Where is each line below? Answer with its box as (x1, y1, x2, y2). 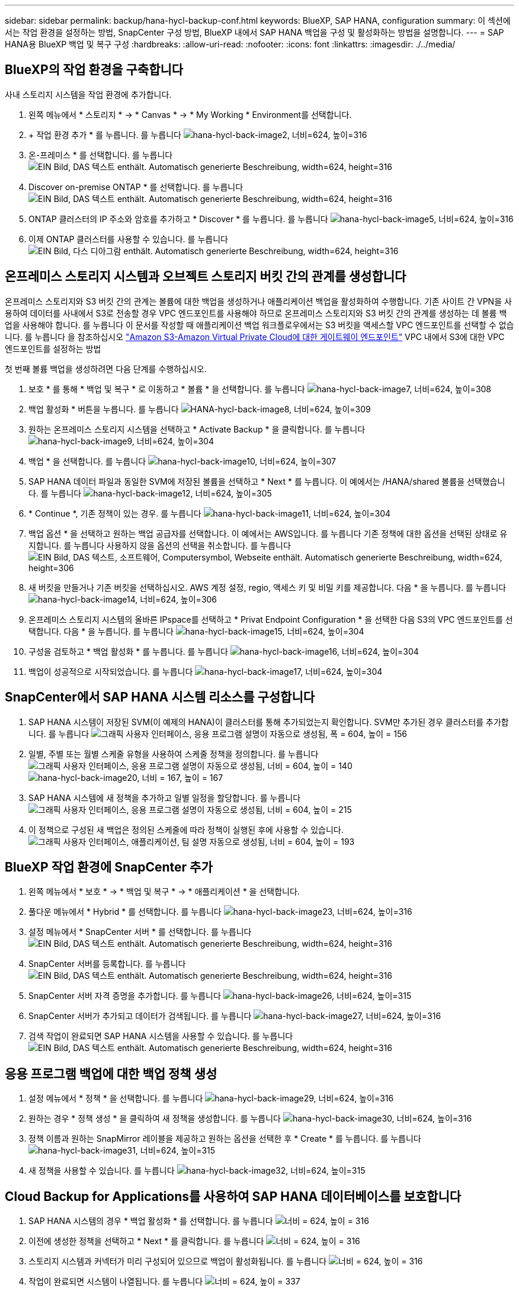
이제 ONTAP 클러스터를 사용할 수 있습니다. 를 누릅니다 (28, 233, 228, 244)
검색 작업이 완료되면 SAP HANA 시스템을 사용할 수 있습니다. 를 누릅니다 (28, 1031, 293, 1042)
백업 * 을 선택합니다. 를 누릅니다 (28, 456, 146, 466)
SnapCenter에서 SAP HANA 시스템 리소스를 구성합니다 (5, 690, 315, 705)
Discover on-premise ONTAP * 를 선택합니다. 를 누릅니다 (28, 181, 244, 192)
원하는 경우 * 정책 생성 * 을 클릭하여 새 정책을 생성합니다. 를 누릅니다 (28, 1113, 281, 1124)
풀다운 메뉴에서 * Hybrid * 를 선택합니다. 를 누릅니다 (28, 906, 222, 917)
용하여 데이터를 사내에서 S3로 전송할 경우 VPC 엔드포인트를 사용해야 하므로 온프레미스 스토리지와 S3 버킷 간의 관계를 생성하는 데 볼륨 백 (5, 307, 507, 318)
